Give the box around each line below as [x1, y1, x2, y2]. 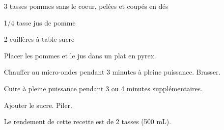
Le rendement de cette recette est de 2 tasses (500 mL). [4, 116, 171, 127]
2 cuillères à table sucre [4, 34, 75, 44]
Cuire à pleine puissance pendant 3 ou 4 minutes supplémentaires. [4, 83, 203, 93]
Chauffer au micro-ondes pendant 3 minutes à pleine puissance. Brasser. [4, 67, 221, 77]
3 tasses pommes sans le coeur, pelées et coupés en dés [4, 1, 168, 11]
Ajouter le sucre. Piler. [4, 100, 72, 110]
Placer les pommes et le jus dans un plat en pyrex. [4, 50, 156, 60]
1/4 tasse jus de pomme [4, 17, 76, 27]
